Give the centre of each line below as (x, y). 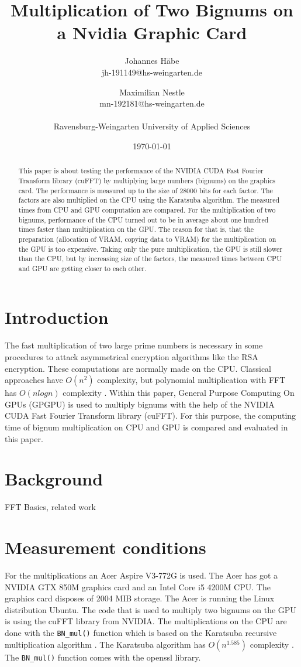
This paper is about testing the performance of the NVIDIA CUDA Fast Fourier (141, 171)
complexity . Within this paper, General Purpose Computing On (179, 393)
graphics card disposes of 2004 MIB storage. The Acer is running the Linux (140, 598)
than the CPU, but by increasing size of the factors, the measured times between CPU (150, 259)
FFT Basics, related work (50, 507)
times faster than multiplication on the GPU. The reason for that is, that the (136, 229)
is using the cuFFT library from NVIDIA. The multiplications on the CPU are (146, 621)
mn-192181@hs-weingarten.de (152, 103)
